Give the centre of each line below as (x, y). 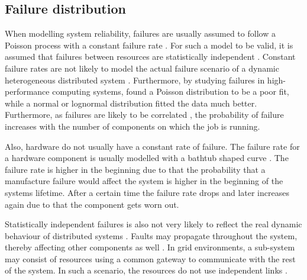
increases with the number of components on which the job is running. (133, 126)
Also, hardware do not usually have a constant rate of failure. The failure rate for (152, 146)
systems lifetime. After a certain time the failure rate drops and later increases (147, 192)
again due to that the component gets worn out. (92, 204)
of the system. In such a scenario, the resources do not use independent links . (146, 270)
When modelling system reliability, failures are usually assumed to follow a (140, 33)
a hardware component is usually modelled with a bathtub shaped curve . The (147, 158)
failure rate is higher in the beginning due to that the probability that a (135, 169)
